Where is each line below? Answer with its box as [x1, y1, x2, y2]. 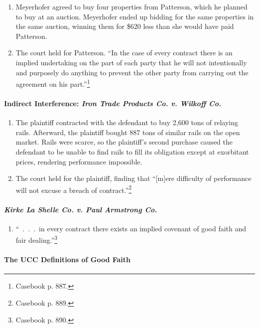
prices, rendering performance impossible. [15, 156, 142, 166]
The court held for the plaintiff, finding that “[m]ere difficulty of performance [15, 173, 252, 183]
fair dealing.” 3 [15, 233, 58, 245]
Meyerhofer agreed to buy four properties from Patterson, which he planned [15, 1, 248, 11]
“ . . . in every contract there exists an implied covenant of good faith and [15, 223, 247, 233]
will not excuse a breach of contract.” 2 [15, 183, 132, 195]
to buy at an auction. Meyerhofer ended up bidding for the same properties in [15, 11, 254, 21]
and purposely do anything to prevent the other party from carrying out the [15, 67, 249, 77]
